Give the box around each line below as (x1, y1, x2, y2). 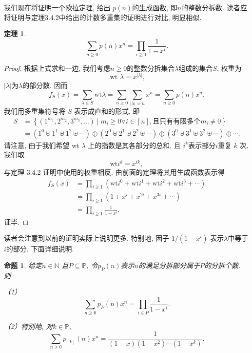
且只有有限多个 (153, 118, 201, 125)
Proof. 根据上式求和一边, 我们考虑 (4, 62, 111, 73)
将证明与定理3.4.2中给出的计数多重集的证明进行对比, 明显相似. (4, 12, 202, 22)
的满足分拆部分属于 (138, 260, 200, 270)
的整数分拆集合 (127, 62, 175, 73)
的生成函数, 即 (132, 2, 177, 12)
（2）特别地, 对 (4, 321, 53, 331)
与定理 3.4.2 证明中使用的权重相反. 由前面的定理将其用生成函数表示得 (4, 167, 225, 177)
